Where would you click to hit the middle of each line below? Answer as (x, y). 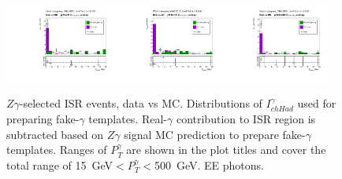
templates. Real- (128, 119)
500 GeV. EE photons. (209, 164)
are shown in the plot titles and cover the (226, 150)
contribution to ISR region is (246, 119)
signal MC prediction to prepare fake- (215, 134)
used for (317, 103)
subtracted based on (55, 134)
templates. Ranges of (57, 150)
